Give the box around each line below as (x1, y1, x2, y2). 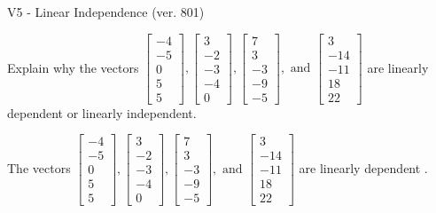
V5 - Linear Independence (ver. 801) (7, 3, 205, 20)
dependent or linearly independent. (7, 103, 197, 122)
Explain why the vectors (7, 58, 139, 76)
